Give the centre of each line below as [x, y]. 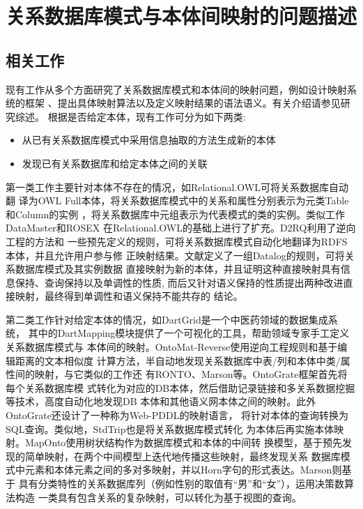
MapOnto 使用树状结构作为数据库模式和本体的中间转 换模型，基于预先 [184, 442]
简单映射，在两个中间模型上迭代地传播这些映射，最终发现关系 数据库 [183, 456]
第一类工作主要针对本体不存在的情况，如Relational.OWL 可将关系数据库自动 [177, 187]
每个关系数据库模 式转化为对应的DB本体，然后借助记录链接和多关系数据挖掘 [180, 387]
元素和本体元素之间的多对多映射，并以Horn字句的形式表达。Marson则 [183, 470]
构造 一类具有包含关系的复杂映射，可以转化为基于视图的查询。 [158, 497]
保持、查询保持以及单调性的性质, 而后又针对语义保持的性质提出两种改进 [179, 282]
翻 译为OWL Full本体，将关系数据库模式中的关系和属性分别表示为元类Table [177, 200]
